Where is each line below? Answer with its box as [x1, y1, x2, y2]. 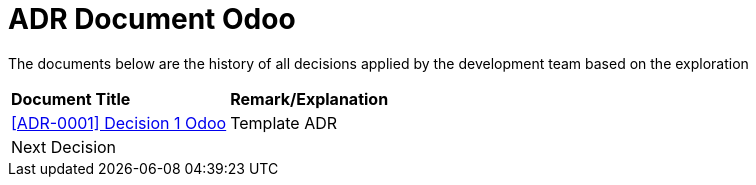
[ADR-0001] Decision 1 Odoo [11, 112, 227, 133]
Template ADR [230, 112, 338, 133]
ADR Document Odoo [8, 2, 296, 36]
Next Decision [11, 136, 117, 157]
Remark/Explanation [230, 88, 389, 109]
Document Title [11, 88, 131, 109]
